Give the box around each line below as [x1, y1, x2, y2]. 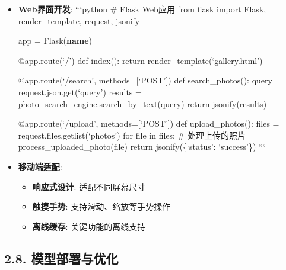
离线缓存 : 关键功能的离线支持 [32, 220, 146, 232]
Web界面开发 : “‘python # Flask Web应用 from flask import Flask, [18, 3, 266, 15]
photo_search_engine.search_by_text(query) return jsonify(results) [18, 97, 267, 110]
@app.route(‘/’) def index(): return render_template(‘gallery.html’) [18, 54, 263, 66]
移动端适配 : [18, 160, 62, 172]
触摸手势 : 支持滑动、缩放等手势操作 [32, 200, 171, 213]
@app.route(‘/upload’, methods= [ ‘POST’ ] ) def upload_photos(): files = [18, 117, 279, 130]
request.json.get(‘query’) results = [18, 85, 142, 98]
